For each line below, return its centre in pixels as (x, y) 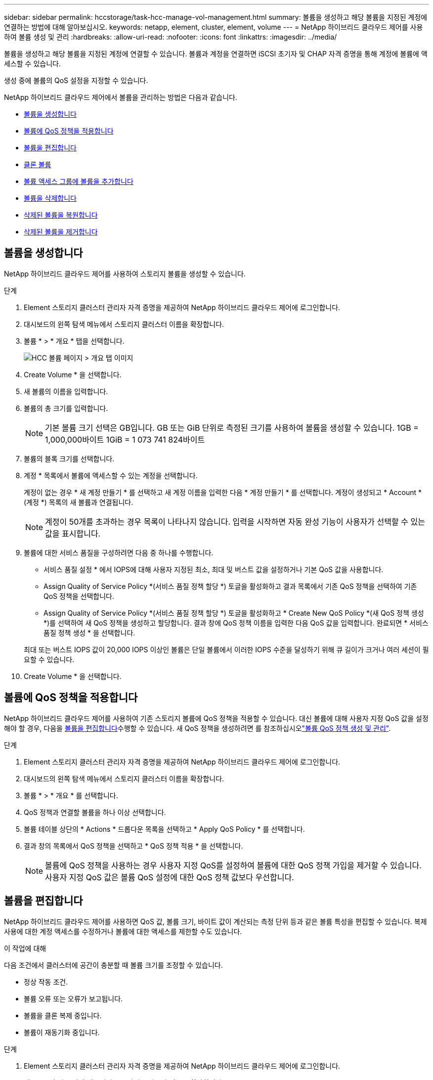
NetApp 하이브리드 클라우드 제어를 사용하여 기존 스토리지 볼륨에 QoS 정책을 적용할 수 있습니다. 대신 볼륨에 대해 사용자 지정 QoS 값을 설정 (216, 718)
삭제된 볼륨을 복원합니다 (61, 215)
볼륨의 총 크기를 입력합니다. (66, 408)
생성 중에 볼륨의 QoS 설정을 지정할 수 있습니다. (76, 80)
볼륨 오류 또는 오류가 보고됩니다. (73, 998)
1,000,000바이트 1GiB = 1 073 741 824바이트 (125, 439)
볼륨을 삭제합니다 (50, 198)
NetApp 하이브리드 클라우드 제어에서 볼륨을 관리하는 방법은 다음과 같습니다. (121, 97)
